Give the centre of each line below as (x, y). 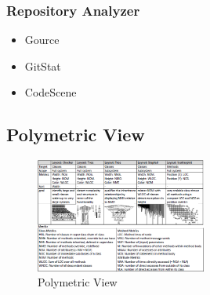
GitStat (43, 66)
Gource (42, 40)
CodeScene (51, 92)
